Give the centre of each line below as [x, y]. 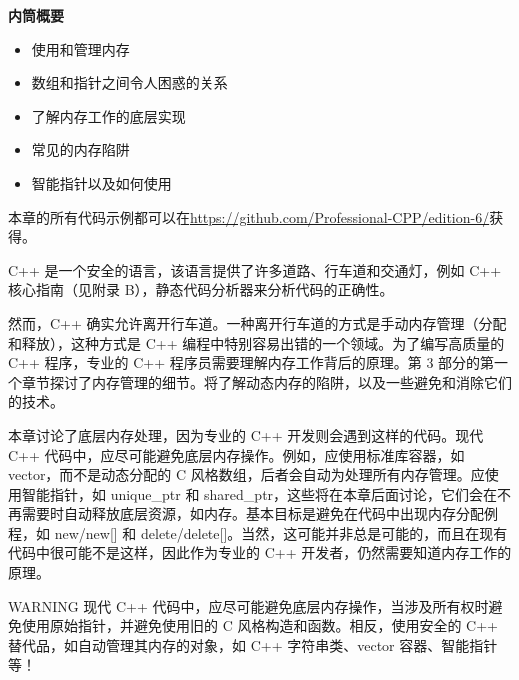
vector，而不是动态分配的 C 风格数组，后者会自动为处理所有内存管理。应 [246, 474]
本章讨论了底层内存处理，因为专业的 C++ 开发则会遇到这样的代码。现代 [246, 434]
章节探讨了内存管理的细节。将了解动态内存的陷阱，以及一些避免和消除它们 [266, 381]
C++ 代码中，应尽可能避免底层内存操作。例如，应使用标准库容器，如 [236, 454]
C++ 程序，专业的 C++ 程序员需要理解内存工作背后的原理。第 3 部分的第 [251, 362]
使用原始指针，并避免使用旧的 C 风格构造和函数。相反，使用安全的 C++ [259, 625]
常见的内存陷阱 [80, 149]
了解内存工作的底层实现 [108, 115]
